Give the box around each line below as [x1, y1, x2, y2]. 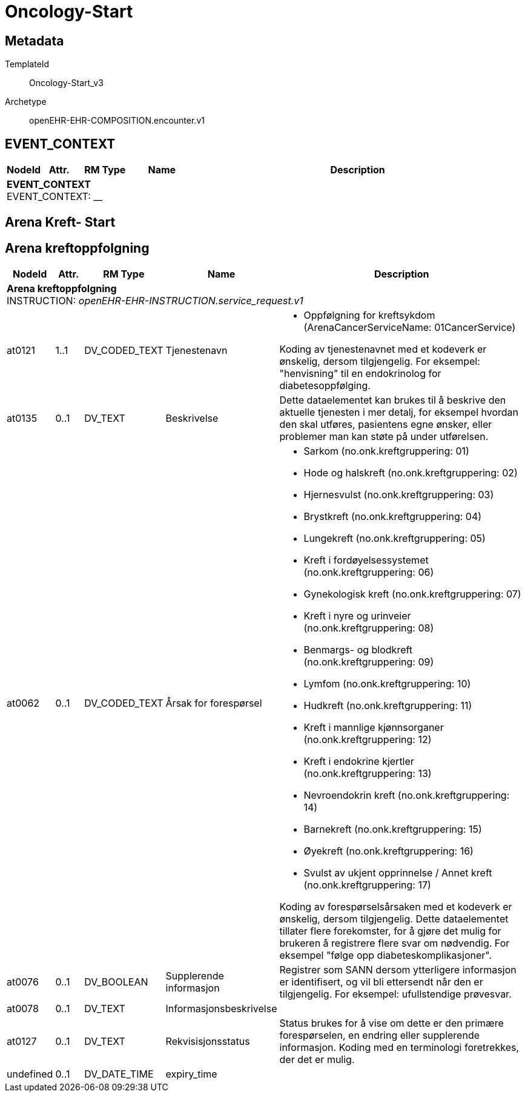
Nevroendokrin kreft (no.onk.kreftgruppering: [303, 789, 510, 802]
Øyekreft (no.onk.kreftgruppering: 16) [303, 845, 474, 858]
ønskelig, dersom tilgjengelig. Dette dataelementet [279, 913, 509, 925]
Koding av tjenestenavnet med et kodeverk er [279, 343, 487, 356]
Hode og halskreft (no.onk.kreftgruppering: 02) [303, 467, 518, 479]
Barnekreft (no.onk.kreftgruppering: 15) [303, 823, 482, 836]
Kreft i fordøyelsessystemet [303, 554, 429, 567]
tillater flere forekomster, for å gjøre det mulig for [279, 925, 501, 938]
